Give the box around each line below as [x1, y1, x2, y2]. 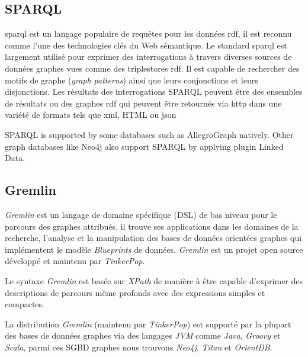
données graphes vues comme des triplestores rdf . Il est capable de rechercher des [5, 62, 300, 74]
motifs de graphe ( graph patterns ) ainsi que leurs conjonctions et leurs [5, 73, 258, 86]
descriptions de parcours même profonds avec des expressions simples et [5, 286, 265, 298]
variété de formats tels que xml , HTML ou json [5, 108, 177, 121]
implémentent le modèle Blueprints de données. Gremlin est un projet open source [5, 243, 303, 255]
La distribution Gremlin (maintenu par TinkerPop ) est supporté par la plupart [5, 317, 291, 330]
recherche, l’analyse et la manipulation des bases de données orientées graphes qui [5, 231, 302, 244]
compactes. [5, 298, 44, 310]
